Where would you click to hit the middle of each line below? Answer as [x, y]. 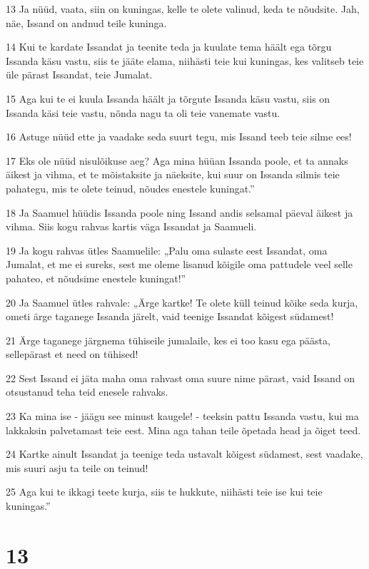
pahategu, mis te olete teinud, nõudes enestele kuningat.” [130, 188]
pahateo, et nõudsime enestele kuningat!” [96, 278]
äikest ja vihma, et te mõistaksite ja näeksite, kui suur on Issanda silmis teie [173, 174]
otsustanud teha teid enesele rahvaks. [87, 392]
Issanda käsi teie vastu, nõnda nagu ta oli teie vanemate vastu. [143, 112]
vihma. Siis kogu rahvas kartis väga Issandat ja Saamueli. [131, 226]
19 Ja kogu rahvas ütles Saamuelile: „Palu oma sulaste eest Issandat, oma [167, 250]
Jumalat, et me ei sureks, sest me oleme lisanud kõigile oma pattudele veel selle [179, 264]
